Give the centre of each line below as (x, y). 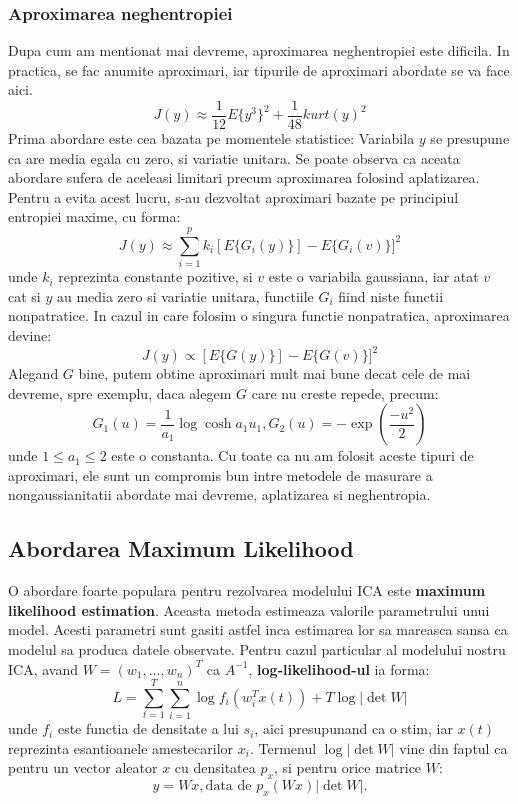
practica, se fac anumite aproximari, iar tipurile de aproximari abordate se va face (259, 69)
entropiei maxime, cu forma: (94, 216)
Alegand (33, 373)
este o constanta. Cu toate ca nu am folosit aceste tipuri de (292, 455)
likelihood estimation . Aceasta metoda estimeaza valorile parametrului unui (249, 609)
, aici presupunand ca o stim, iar (353, 728)
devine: (30, 334)
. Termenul (283, 747)
